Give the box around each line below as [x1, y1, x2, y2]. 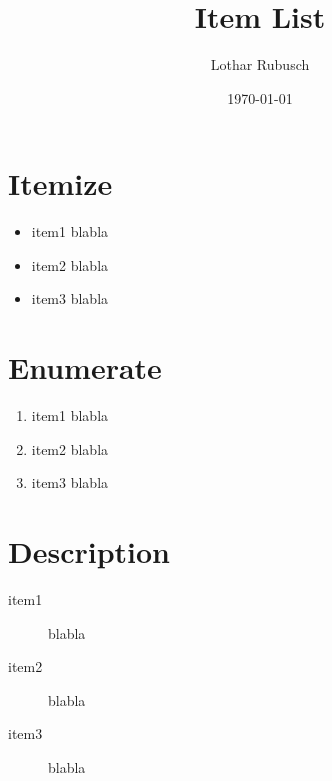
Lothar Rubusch [210, 54, 310, 75]
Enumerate [8, 347, 162, 388]
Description [8, 531, 171, 572]
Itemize [8, 163, 113, 204]
